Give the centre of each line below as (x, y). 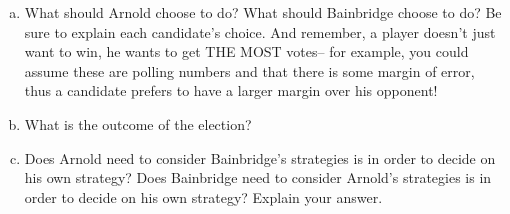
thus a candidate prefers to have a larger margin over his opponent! (231, 90)
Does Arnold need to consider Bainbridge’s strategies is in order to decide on (260, 157)
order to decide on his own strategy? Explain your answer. (203, 196)
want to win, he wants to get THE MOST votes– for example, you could (246, 51)
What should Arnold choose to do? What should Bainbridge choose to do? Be (263, 12)
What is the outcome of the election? (138, 123)
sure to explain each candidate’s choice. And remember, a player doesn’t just (260, 31)
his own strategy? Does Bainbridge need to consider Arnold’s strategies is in (258, 177)
